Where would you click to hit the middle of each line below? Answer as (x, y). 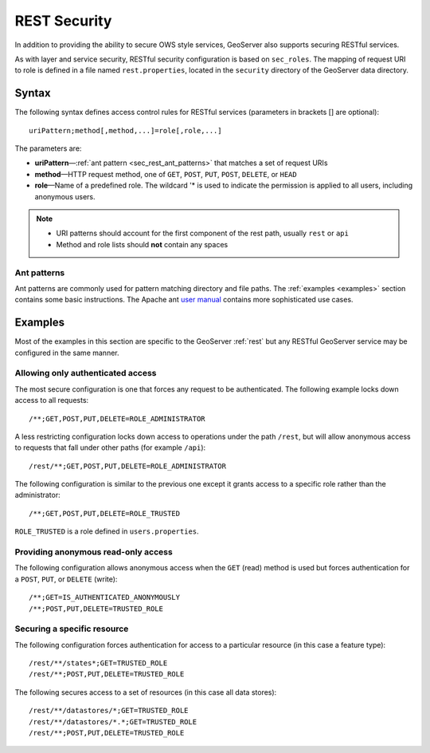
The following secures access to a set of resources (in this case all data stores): (146, 692)
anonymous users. (65, 196)
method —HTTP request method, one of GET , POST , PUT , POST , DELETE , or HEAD (166, 174)
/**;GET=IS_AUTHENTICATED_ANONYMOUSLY (105, 597)
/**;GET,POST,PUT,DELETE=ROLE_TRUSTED (105, 513)
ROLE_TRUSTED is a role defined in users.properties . (107, 531)
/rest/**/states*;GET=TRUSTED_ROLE (98, 663)
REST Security (63, 21)
